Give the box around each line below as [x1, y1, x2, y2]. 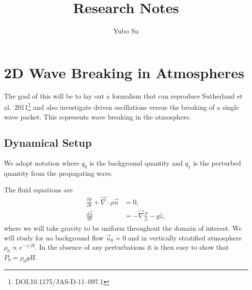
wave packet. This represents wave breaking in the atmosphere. [4, 111, 191, 121]
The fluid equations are [4, 184, 73, 194]
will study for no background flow [4, 232, 104, 242]
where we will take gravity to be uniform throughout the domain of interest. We [4, 222, 242, 233]
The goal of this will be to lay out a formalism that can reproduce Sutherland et [4, 90, 243, 101]
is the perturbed [193, 158, 241, 168]
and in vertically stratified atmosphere [128, 232, 242, 242]
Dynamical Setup [4, 135, 92, 150]
